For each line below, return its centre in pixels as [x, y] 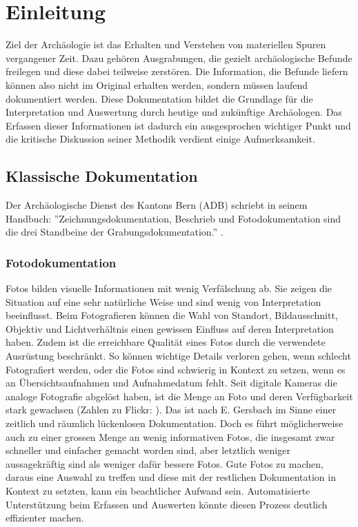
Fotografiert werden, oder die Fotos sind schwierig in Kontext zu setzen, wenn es [176, 369]
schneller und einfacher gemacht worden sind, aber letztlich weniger [148, 450]
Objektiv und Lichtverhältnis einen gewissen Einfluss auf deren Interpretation [170, 328]
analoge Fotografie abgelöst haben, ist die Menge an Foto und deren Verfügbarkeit [179, 396]
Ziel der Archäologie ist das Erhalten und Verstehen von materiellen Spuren [166, 44]
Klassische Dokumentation [102, 176]
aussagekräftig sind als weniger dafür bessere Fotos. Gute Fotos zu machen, [165, 463]
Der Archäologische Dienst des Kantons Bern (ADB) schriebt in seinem [157, 205]
